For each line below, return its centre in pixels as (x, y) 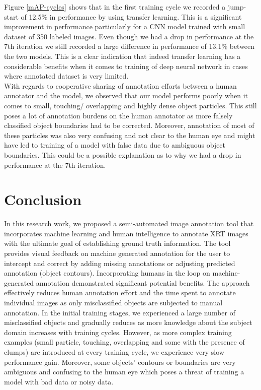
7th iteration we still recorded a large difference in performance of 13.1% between (129, 46)
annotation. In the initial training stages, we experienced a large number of (120, 312)
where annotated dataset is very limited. (66, 76)
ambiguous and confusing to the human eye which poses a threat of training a (124, 372)
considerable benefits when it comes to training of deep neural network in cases (126, 66)
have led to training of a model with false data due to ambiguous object (115, 145)
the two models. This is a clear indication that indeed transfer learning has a (122, 56)
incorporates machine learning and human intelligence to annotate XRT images (126, 233)
